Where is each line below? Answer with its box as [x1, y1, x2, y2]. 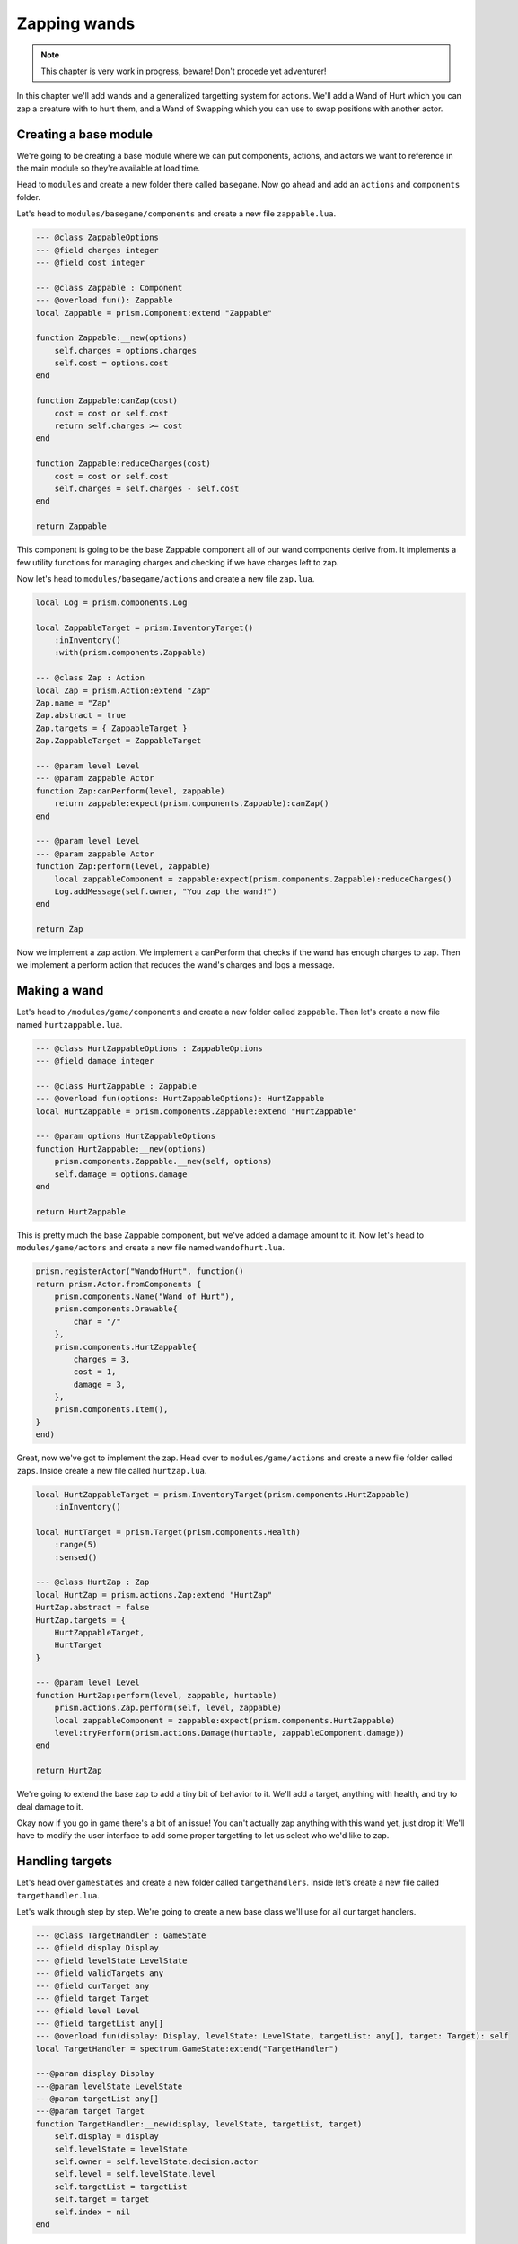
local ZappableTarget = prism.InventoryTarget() [35, 622, 254, 633]
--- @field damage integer [35, 1056, 154, 1066]
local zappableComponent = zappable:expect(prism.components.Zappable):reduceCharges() [54, 873, 452, 884]
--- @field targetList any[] [35, 2018, 164, 2029]
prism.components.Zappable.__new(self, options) [54, 1156, 273, 1167]
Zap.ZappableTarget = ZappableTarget [35, 736, 202, 746]
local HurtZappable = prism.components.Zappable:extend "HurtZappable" [35, 1106, 358, 1117]
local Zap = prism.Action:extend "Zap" [35, 685, 211, 696]
